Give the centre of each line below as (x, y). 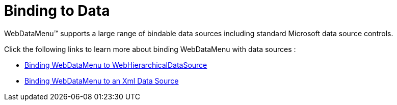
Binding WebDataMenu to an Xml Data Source (102, 81)
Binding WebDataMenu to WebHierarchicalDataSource (116, 65)
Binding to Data (57, 11)
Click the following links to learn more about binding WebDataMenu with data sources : (150, 49)
